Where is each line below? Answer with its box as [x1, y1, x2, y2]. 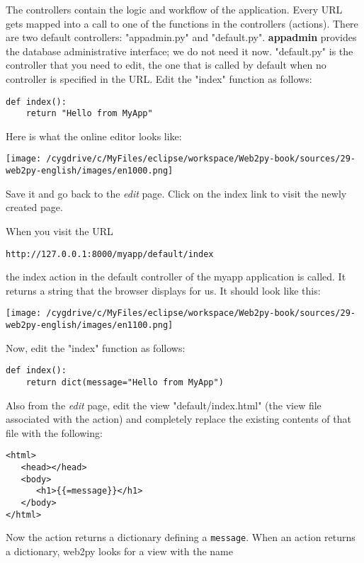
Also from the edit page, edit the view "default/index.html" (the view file [6, 397, 322, 412]
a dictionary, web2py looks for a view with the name [6, 544, 233, 558]
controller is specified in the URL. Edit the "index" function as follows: [6, 71, 312, 86]
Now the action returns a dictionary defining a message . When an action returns [6, 530, 356, 545]
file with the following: [6, 425, 103, 440]
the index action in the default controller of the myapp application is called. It [6, 269, 346, 284]
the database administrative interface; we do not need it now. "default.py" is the [6, 43, 353, 58]
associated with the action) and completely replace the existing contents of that [6, 411, 351, 426]
